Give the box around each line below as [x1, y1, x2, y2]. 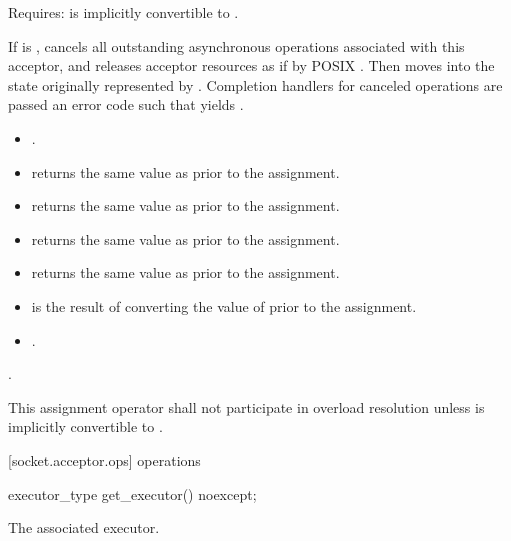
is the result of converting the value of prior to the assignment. [31, 295, 417, 316]
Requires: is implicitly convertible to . [8, 2, 239, 22]
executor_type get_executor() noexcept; [8, 483, 257, 504]
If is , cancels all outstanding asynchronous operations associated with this [8, 35, 465, 56]
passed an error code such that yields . [8, 94, 244, 115]
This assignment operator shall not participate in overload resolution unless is [8, 396, 485, 417]
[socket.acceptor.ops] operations [8, 449, 201, 470]
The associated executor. [8, 517, 160, 538]
